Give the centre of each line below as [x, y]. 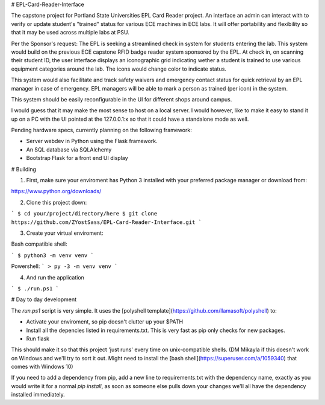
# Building [23, 169]
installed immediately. [38, 395]
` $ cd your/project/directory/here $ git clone [84, 214]
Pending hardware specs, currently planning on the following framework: [101, 130]
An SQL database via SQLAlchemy [69, 149]
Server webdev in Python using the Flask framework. [92, 141]
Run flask [38, 339]
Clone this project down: [57, 202]
